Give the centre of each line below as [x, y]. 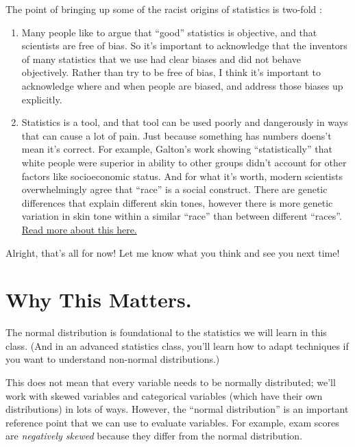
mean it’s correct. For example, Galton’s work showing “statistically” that [177, 149]
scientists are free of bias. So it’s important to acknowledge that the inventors [184, 46]
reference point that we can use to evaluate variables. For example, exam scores [172, 422]
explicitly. [42, 99]
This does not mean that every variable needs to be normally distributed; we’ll [171, 382]
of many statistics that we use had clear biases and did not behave [161, 59]
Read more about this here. [79, 229]
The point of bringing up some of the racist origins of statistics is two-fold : [164, 9]
